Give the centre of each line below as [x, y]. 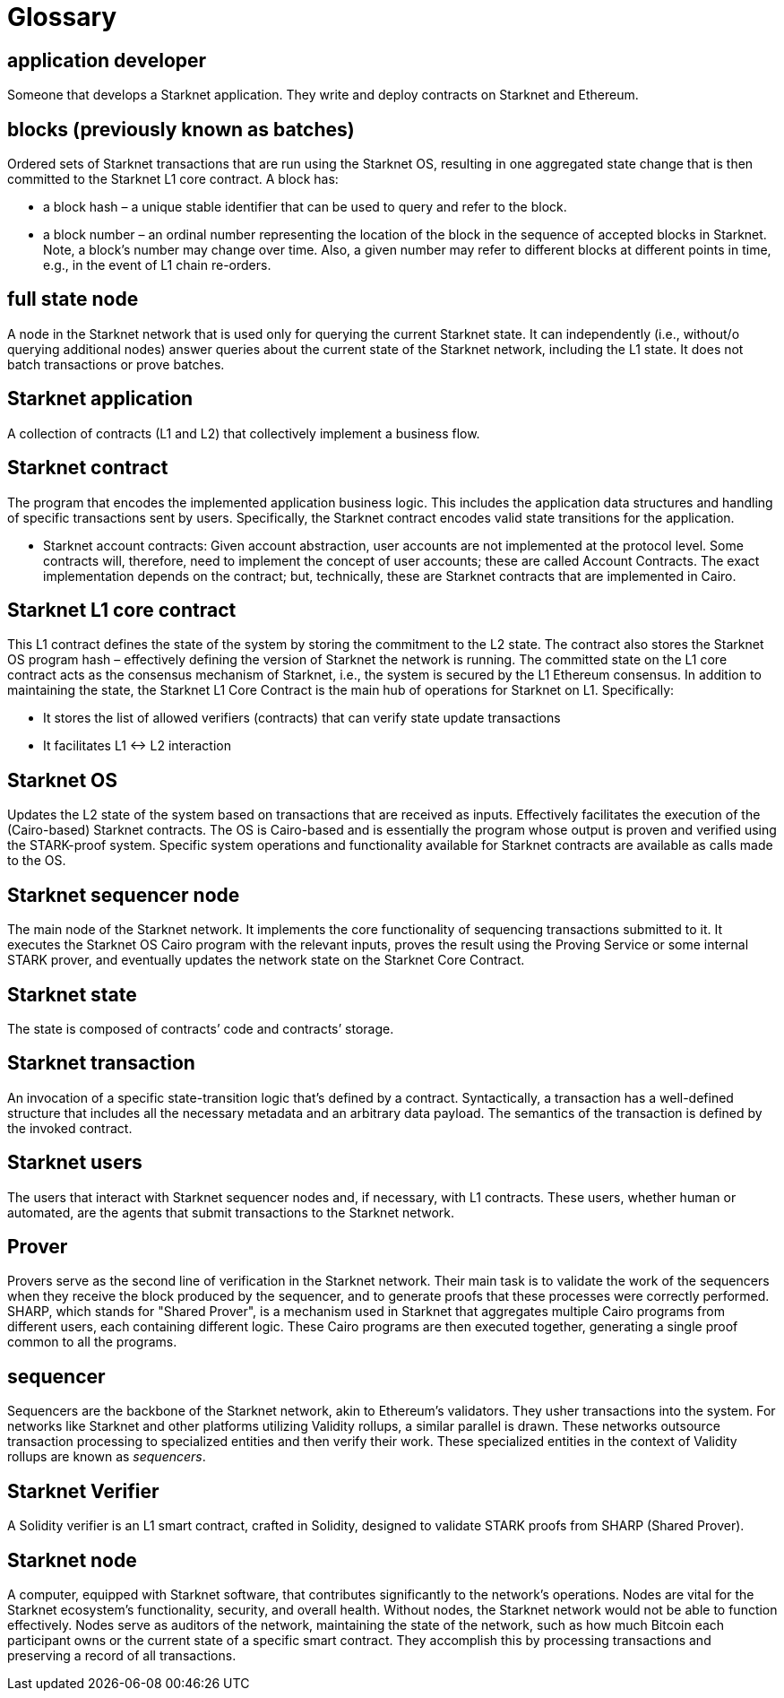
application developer [107, 60]
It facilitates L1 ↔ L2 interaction [137, 746]
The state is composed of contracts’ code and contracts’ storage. [201, 1028]
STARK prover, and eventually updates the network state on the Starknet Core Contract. [266, 960]
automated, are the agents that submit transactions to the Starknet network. [231, 1212]
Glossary [62, 17]
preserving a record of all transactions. [122, 1655]
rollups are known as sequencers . [107, 1457]
